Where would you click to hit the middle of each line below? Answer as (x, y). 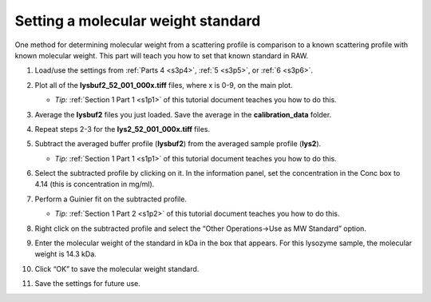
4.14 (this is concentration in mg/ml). (95, 185)
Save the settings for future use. (88, 284)
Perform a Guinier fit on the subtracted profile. (111, 199)
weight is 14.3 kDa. (66, 254)
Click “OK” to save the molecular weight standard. (117, 268)
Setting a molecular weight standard (138, 21)
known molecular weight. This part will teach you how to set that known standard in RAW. (162, 55)
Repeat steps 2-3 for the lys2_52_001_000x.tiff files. (123, 129)
